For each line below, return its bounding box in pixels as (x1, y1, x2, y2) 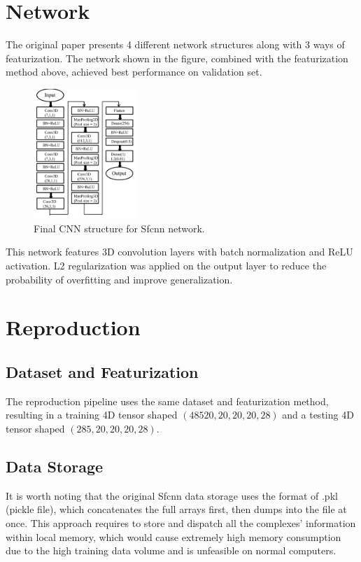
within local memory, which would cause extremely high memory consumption (6, 529, 341, 544)
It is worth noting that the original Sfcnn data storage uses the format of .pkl (6, 488, 338, 503)
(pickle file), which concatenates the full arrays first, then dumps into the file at (6, 502, 347, 517)
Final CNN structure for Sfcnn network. (34, 220, 205, 235)
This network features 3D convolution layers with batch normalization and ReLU (6, 244, 353, 259)
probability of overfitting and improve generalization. (6, 272, 233, 286)
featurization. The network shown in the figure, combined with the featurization (6, 50, 348, 65)
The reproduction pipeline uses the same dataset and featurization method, (6, 393, 329, 408)
